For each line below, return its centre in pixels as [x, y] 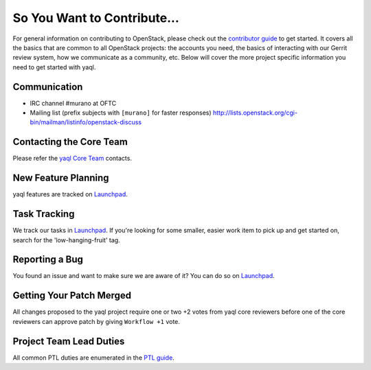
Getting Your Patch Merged [72, 296]
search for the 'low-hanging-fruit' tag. [66, 240]
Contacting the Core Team [70, 142]
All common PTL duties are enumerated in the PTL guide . [93, 358]
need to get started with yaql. [54, 67]
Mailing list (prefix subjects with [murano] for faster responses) [121, 113]
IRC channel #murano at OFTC [73, 103]
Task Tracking [44, 214]
